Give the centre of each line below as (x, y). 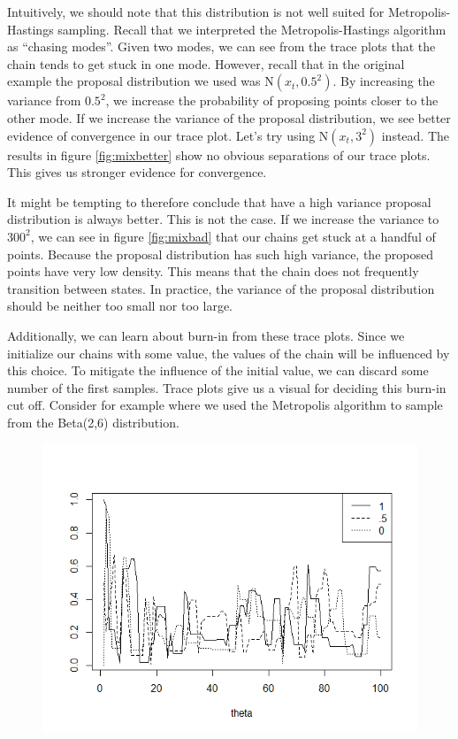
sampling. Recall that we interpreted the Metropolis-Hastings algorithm (252, 29)
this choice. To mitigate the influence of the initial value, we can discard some (218, 370)
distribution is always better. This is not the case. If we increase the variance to (223, 219)
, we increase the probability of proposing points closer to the (272, 100)
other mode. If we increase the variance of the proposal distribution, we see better (229, 117)
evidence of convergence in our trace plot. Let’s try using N (168, 135)
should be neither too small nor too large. (120, 306)
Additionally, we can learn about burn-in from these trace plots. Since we (206, 335)
